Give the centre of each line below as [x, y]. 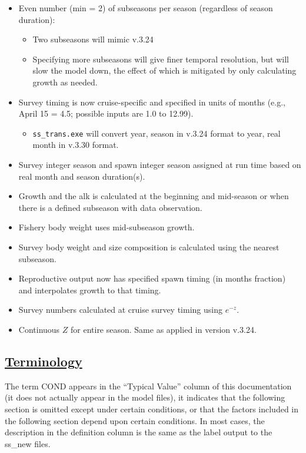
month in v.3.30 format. [76, 145]
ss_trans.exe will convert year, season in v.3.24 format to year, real [157, 133]
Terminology [44, 361]
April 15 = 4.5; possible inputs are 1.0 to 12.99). [106, 113]
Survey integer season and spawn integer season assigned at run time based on [160, 164]
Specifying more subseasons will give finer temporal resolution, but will [161, 59]
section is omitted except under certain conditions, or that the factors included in [152, 409]
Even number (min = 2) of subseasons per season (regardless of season [146, 8]
